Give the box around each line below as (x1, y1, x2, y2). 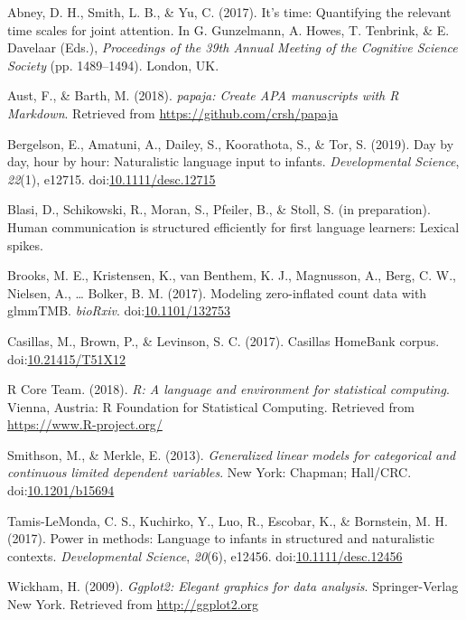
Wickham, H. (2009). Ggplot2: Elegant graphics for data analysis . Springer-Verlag (7, 577, 459, 596)
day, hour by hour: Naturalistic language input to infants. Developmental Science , (7, 152, 460, 171)
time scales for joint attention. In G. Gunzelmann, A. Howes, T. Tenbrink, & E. (7, 20, 450, 39)
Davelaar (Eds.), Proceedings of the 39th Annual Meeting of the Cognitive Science (7, 38, 458, 57)
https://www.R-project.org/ (7, 415, 163, 434)
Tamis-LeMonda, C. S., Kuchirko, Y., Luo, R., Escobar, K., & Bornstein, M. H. (7, 511, 448, 530)
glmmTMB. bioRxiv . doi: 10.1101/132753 (7, 301, 231, 320)
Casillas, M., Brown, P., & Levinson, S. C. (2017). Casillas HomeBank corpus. (7, 331, 440, 350)
